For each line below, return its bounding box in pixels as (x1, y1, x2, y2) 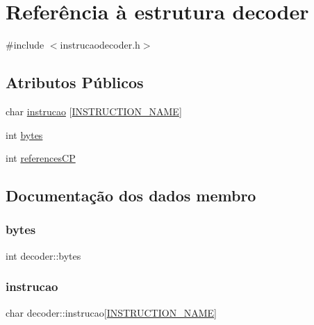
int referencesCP (6, 151, 76, 165)
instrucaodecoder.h (60, 37, 140, 52)
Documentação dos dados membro (6, 185, 256, 206)
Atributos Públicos (6, 72, 144, 93)
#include (6, 37, 44, 52)
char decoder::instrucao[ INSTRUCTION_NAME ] (6, 305, 217, 319)
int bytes (6, 127, 43, 142)
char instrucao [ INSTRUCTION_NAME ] (6, 103, 182, 118)
